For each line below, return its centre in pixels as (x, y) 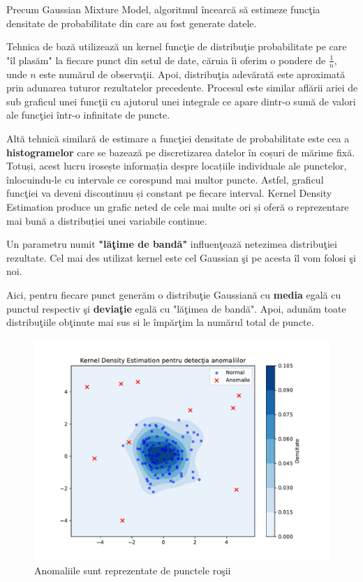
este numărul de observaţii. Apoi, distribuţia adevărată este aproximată (192, 74)
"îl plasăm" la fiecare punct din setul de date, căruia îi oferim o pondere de (166, 60)
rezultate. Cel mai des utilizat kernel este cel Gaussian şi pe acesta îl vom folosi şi (181, 257)
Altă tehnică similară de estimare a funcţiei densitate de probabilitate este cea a (178, 138)
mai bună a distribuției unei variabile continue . (107, 220)
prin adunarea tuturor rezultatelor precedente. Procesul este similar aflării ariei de (182, 88)
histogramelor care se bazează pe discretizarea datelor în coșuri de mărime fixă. (181, 152)
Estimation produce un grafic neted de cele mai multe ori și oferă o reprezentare (178, 206)
